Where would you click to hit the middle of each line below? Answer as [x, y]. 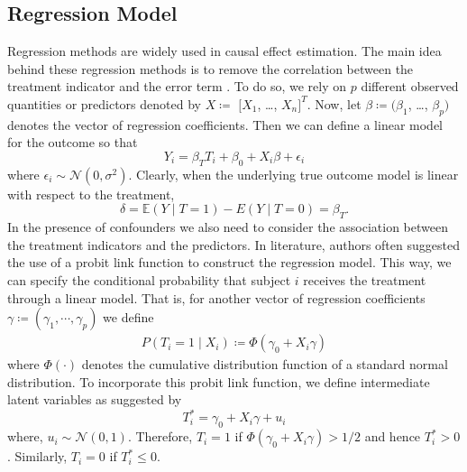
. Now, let [334, 103]
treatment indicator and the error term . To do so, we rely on [177, 86]
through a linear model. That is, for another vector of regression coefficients [216, 297]
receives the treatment [365, 279]
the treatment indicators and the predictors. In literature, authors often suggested [233, 244]
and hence [393, 436]
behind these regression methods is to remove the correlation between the [211, 68]
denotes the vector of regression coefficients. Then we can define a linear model [225, 124]
